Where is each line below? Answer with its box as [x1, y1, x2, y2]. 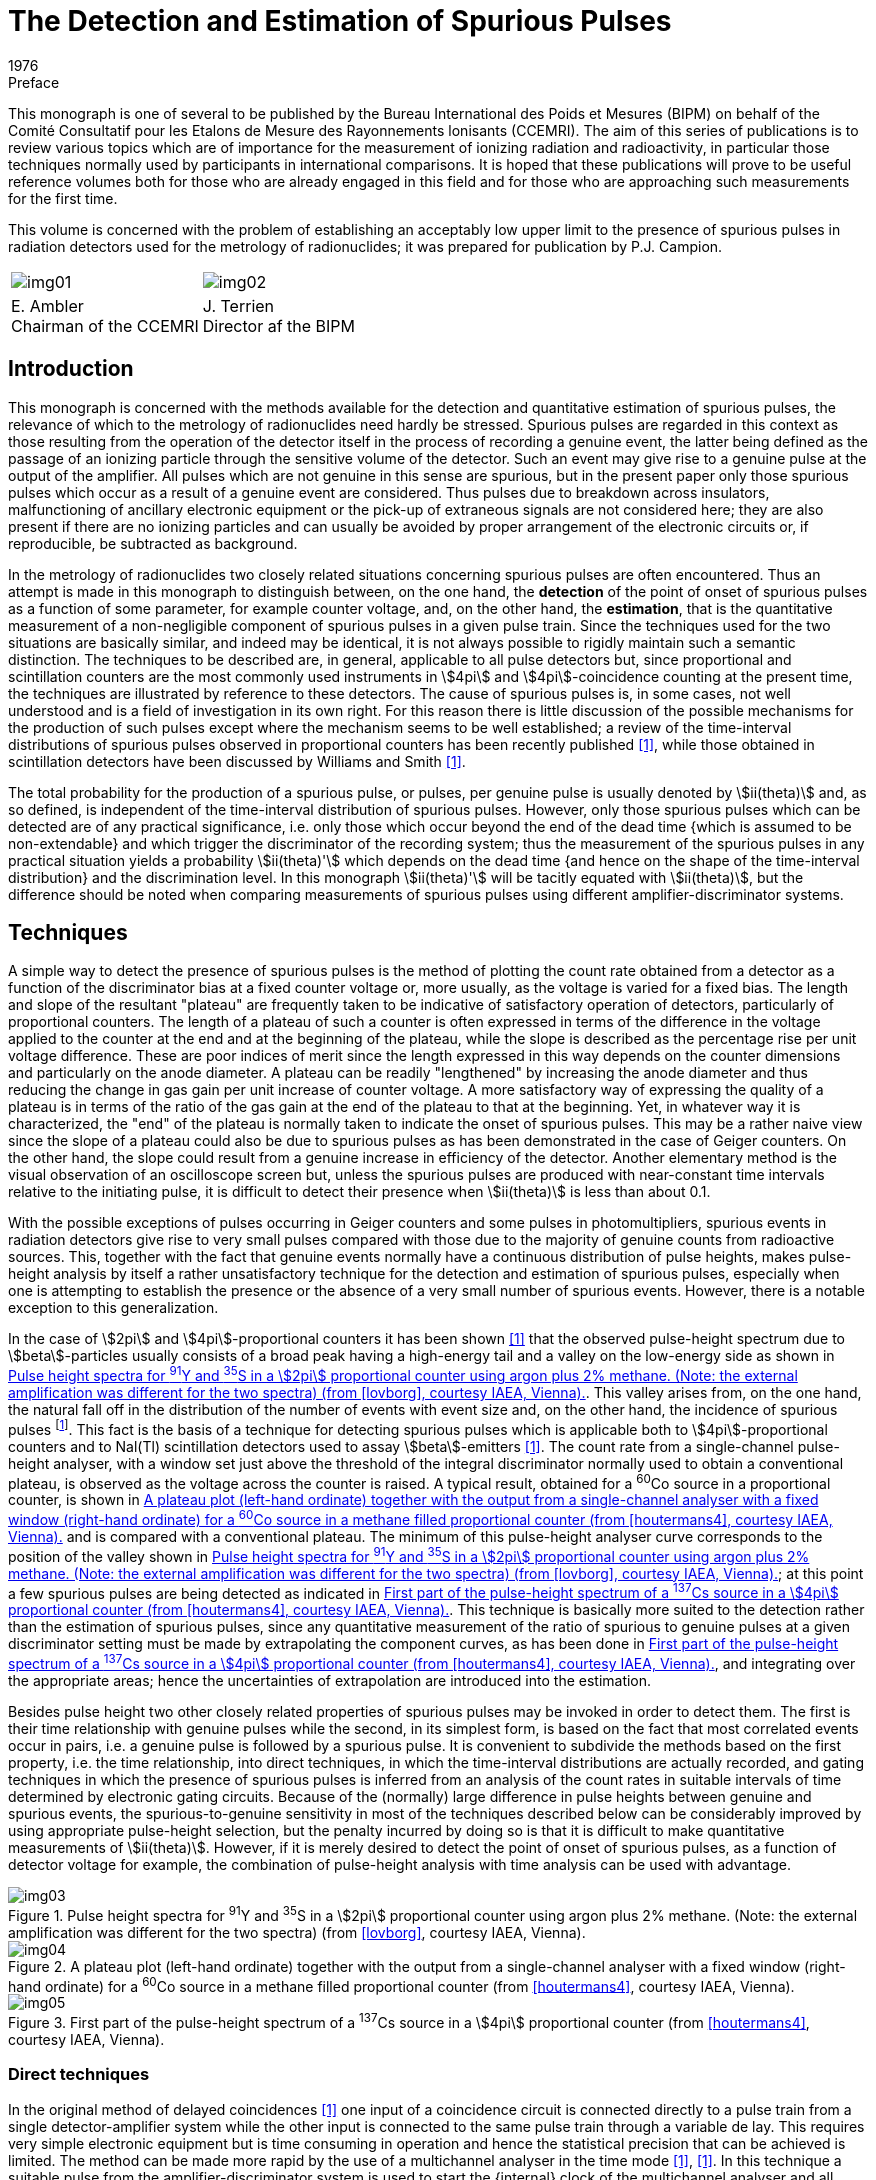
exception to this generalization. [8, 1299, 219, 1317]
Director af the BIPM [202, 315, 356, 336]
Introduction [8, 356, 134, 382]
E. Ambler [11, 295, 84, 316]
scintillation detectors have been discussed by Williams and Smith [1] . [8, 752, 466, 770]
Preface [8, 73, 60, 91]
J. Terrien [202, 295, 275, 316]
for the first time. [8, 189, 118, 207]
